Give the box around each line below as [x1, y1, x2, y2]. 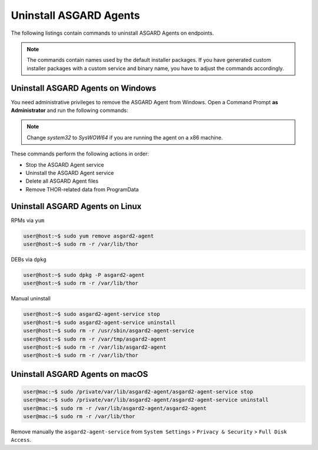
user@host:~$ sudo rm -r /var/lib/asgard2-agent [23, 343, 167, 350]
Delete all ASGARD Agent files [25, 177, 99, 185]
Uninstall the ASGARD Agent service [25, 169, 114, 176]
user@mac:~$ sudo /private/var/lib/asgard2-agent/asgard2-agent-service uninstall [23, 396, 269, 403]
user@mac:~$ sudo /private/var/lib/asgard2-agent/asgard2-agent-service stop [23, 388, 253, 395]
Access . [11, 436, 32, 444]
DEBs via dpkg [11, 256, 47, 263]
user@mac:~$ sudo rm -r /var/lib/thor [23, 413, 135, 420]
